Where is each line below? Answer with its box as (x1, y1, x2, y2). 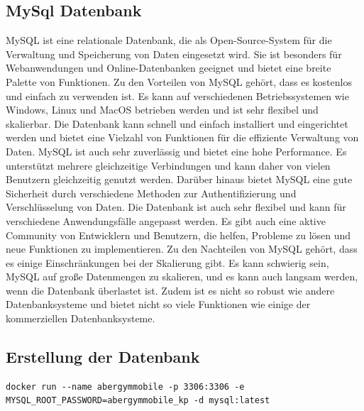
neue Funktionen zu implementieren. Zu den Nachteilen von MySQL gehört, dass (6, 241, 358, 256)
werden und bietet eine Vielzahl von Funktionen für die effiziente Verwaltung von (6, 130, 359, 145)
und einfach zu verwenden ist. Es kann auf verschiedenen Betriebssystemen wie (6, 88, 349, 103)
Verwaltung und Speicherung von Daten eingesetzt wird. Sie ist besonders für (6, 46, 342, 61)
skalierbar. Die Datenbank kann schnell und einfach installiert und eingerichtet (6, 116, 348, 131)
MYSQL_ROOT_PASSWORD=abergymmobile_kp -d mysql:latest (6, 395, 270, 406)
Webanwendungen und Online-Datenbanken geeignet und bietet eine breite (6, 60, 331, 75)
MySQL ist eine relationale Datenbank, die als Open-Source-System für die (6, 33, 332, 48)
